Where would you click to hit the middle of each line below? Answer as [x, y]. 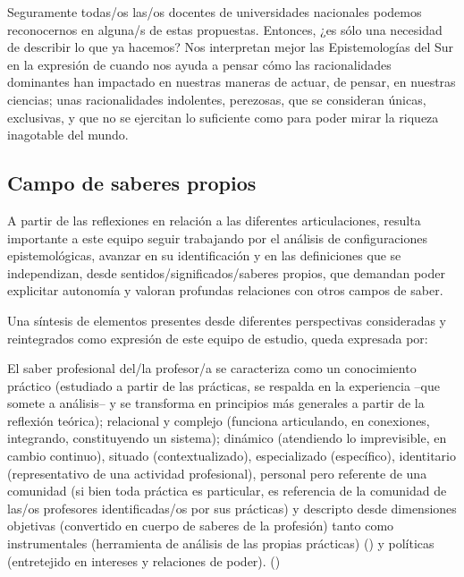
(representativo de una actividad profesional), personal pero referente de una [217, 473]
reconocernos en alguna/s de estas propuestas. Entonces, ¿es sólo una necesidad [225, 29]
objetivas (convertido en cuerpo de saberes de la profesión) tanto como [201, 526]
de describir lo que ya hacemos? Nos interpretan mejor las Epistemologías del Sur [231, 47]
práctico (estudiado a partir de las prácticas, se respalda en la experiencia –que [224, 385]
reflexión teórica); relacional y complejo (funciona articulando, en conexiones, [219, 420]
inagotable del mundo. [68, 135]
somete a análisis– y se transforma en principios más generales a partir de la [216, 403]
